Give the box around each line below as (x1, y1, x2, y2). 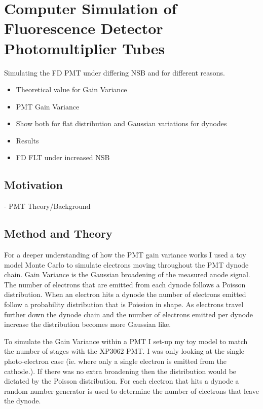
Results (16, 135, 39, 145)
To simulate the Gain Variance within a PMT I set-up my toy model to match (4, 336, 248, 346)
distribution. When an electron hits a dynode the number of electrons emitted (4, 289, 246, 300)
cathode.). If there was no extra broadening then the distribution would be (4, 365, 237, 376)
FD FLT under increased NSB (16, 152, 110, 163)
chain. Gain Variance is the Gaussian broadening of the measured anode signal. (4, 269, 250, 280)
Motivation (4, 177, 63, 193)
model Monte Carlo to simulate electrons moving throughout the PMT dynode (4, 259, 249, 270)
